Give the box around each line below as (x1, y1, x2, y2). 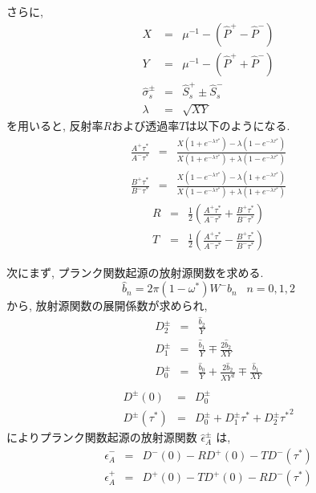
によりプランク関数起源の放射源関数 (6, 429, 197, 446)
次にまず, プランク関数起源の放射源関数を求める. (6, 264, 264, 281)
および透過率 (111, 117, 180, 134)
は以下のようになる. (185, 117, 290, 134)
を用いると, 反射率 (6, 117, 103, 134)
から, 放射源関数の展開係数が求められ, (6, 297, 208, 314)
